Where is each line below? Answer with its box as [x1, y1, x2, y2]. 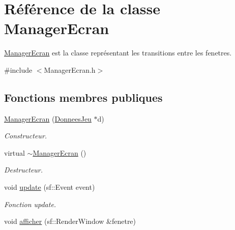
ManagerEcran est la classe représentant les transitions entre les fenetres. [4, 47, 232, 58]
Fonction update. [4, 198, 56, 209]
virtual [4, 147, 25, 158]
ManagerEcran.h [44, 64, 96, 75]
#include [4, 64, 33, 75]
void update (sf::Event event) [4, 182, 95, 192]
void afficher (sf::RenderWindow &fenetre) [4, 216, 136, 226]
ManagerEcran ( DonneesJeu [4, 113, 92, 124]
